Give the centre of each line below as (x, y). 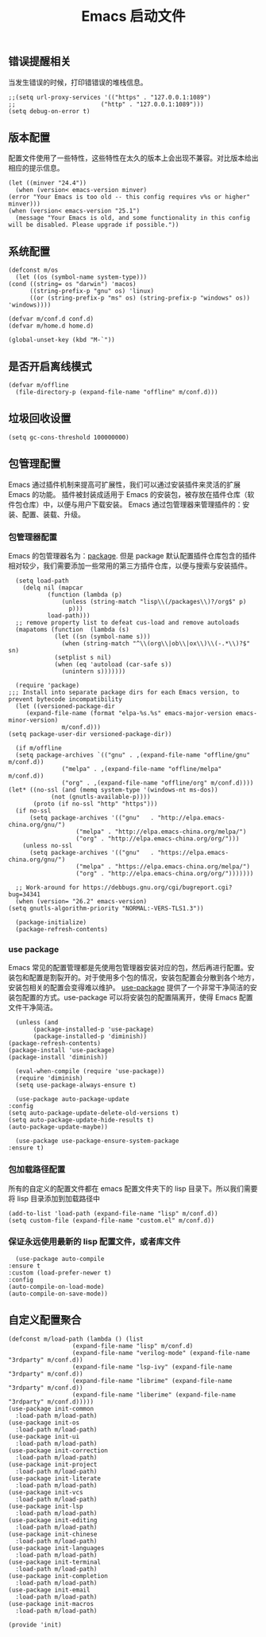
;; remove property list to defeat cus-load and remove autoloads (127, 622)
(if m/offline (39, 748)
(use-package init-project (53, 1464)
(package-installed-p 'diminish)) (90, 1036)
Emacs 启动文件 (133, 16)
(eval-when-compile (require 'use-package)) (90, 1071)
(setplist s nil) (83, 657)
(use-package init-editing (53, 1520)
